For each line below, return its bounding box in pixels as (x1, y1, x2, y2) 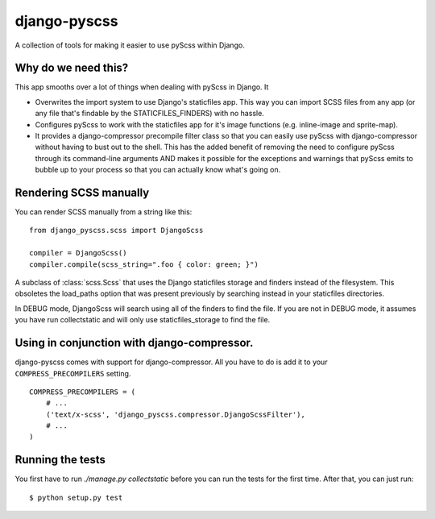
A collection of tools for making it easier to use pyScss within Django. (14, 40, 245, 50)
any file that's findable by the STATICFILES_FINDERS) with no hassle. (35, 109, 265, 118)
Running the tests (14, 453, 106, 467)
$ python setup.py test (29, 492, 123, 502)
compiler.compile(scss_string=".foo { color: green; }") (29, 259, 259, 269)
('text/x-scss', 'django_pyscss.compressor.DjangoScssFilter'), (45, 409, 305, 419)
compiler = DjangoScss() (29, 248, 127, 258)
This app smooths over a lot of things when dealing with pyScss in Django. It (14, 82, 269, 92)
